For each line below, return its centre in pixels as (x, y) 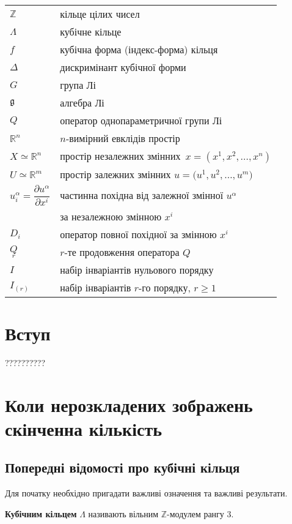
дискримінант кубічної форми (123, 67)
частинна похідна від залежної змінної (142, 195)
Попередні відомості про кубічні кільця (122, 467)
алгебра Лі (82, 103)
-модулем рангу (195, 513)
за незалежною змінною (111, 216)
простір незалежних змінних (120, 156)
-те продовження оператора (122, 252)
